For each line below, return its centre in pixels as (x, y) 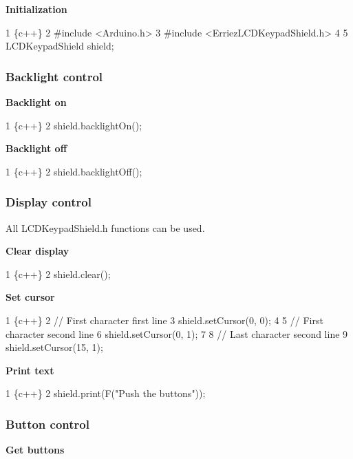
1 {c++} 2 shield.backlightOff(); (74, 171)
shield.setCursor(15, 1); (54, 347)
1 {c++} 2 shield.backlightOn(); (74, 125)
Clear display (38, 251)
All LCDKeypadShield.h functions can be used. (105, 227)
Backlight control (54, 76)
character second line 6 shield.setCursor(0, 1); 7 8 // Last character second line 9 (177, 333)
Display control (49, 202)
